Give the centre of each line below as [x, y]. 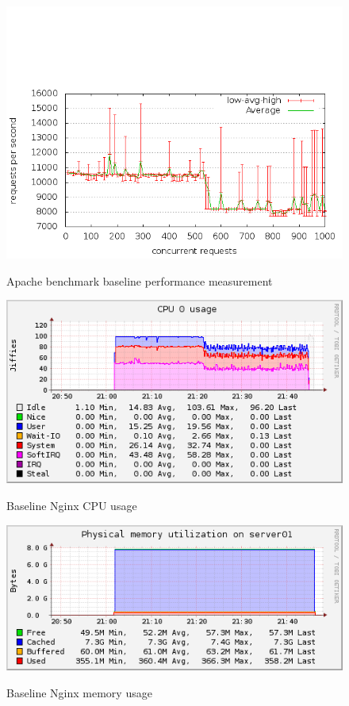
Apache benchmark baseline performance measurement [140, 280]
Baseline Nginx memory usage [79, 692]
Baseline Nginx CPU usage [72, 505]
